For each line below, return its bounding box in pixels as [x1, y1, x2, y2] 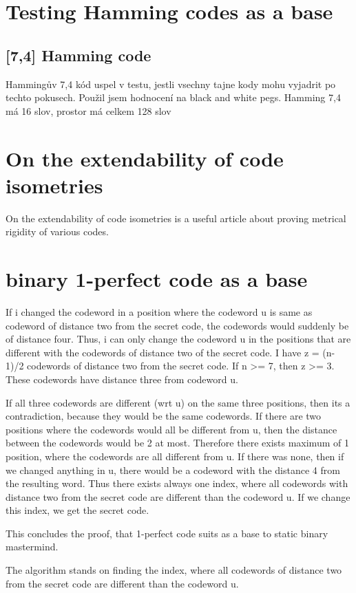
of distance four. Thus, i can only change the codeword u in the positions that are [6, 332, 351, 346]
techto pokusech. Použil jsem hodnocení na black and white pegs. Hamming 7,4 [6, 90, 341, 105]
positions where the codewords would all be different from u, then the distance [6, 422, 337, 436]
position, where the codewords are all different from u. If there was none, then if [6, 449, 344, 463]
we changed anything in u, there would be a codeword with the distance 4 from [6, 462, 340, 477]
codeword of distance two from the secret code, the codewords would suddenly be [6, 318, 349, 332]
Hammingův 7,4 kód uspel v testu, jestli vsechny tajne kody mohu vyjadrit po [6, 76, 336, 91]
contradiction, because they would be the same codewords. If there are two [6, 409, 322, 423]
